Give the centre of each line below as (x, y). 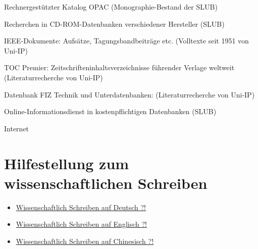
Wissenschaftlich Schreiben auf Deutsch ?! (81, 207)
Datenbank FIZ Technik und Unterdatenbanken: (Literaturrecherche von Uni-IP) (130, 94)
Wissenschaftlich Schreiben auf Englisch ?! (81, 224)
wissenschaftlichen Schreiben (106, 183)
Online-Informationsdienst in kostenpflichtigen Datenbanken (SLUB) (110, 111)
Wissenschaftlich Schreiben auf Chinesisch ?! (85, 241)
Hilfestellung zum (67, 163)
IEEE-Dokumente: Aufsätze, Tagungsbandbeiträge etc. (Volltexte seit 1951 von (126, 41)
